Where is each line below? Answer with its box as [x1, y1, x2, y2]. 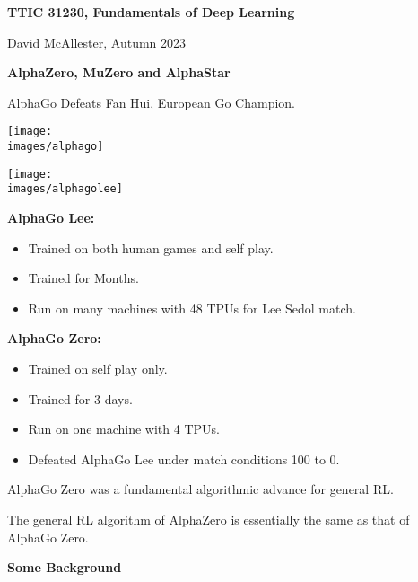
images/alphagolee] [7, 182, 123, 196]
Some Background [7, 558, 122, 577]
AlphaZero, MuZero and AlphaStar [7, 63, 231, 82]
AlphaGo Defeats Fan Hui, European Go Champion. [7, 93, 296, 111]
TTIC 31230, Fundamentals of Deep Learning [7, 3, 295, 21]
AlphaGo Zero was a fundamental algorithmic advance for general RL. [7, 480, 394, 498]
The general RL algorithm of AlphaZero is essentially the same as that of [7, 509, 410, 528]
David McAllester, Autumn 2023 [7, 32, 187, 51]
